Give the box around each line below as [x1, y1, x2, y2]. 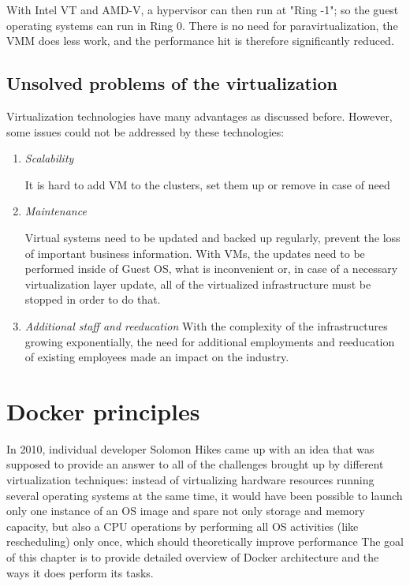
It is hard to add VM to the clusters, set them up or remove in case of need [24, 176, 390, 192]
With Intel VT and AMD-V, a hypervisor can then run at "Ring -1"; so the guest [6, 2, 399, 17]
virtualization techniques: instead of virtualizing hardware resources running [6, 472, 375, 488]
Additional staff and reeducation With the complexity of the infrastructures [24, 317, 388, 334]
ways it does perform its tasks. [6, 564, 154, 580]
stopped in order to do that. [24, 291, 161, 308]
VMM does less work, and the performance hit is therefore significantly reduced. [6, 32, 394, 49]
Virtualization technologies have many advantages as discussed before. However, [6, 107, 393, 124]
